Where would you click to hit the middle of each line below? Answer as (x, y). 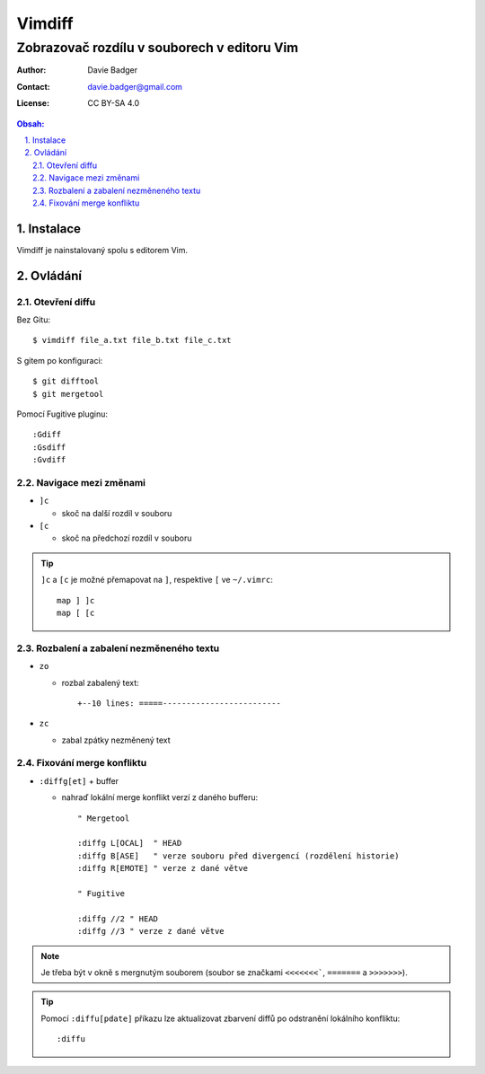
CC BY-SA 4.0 (114, 103)
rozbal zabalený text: (100, 682)
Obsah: (31, 123)
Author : (31, 70)
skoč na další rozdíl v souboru (117, 513)
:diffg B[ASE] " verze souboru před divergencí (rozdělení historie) (238, 856)
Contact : (34, 86)
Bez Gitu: (34, 320)
